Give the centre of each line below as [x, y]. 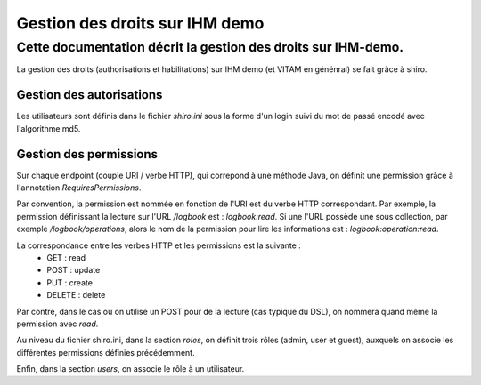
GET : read [66, 257]
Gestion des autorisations [90, 95]
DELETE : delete [76, 295]
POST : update [73, 270]
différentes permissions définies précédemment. [106, 352]
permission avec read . [57, 324]
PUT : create [70, 282]
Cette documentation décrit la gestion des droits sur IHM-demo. [210, 47]
